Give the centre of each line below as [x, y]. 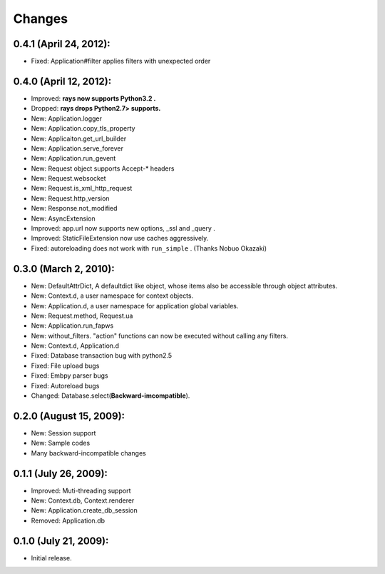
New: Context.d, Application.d [75, 346]
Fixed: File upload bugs [65, 366]
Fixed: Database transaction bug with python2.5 [102, 356]
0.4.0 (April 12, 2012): [62, 81]
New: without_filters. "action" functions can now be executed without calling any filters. [160, 336]
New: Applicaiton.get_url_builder [79, 139]
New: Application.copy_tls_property [83, 129]
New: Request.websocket [68, 178]
